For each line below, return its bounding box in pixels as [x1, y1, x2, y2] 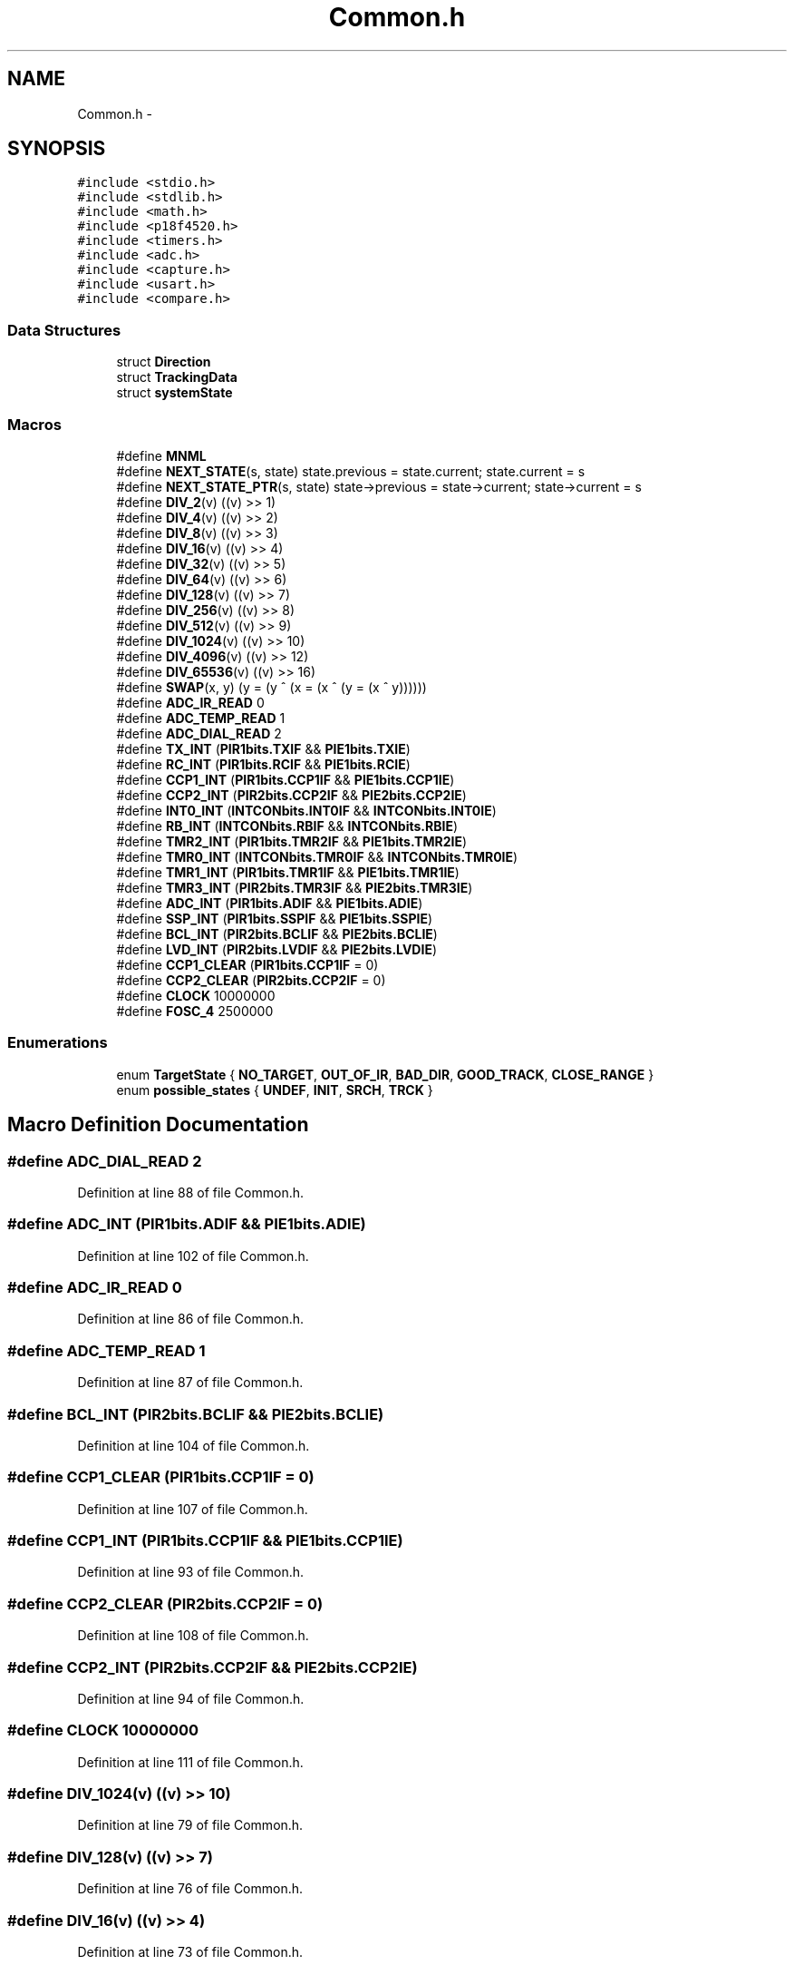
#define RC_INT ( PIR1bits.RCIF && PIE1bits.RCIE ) [116, 756, 411, 772]
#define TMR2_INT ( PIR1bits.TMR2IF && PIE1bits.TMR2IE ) [116, 833, 468, 849]
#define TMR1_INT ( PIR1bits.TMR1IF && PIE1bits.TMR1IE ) [116, 864, 460, 880]
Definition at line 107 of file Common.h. [77, 1501, 308, 1517]
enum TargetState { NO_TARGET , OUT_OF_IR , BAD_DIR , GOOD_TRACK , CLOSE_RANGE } [116, 1066, 654, 1082]
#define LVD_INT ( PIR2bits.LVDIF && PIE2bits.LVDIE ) [116, 941, 438, 957]
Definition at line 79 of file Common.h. [77, 1817, 304, 1833]
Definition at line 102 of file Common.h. [77, 1247, 309, 1264]
